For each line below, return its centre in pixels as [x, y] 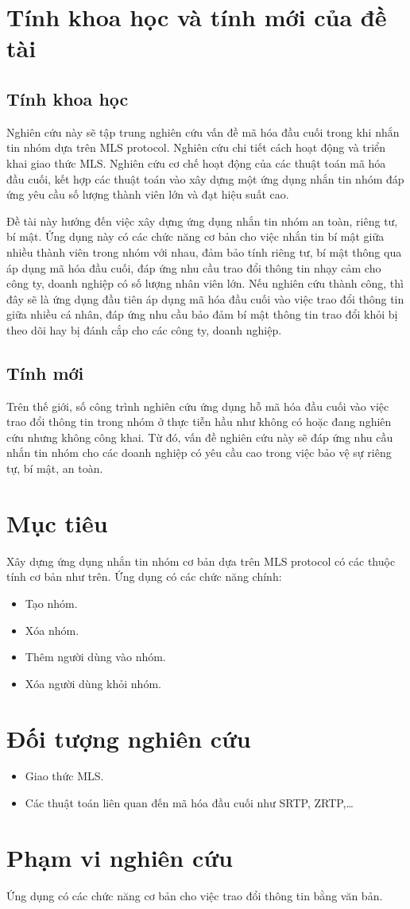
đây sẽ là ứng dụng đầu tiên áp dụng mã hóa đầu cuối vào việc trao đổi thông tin [205, 298]
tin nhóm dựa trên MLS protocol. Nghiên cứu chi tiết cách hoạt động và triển [196, 147]
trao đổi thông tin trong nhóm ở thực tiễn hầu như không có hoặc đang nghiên [199, 422]
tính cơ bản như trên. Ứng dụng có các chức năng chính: [144, 576]
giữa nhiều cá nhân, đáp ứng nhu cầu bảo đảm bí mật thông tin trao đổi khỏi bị [202, 314]
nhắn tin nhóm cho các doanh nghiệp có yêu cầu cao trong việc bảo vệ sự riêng [199, 453]
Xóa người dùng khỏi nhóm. [93, 683]
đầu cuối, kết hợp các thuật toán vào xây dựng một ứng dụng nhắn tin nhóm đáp [205, 178]
